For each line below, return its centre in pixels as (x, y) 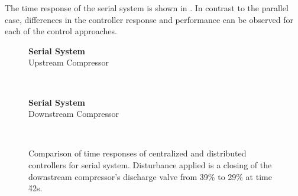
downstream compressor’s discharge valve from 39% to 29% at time (150, 176)
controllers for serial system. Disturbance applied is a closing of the (150, 164)
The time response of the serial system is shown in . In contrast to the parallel (147, 8)
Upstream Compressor (69, 62)
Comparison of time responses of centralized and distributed (137, 153)
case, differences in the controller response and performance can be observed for (149, 19)
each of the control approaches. (61, 31)
